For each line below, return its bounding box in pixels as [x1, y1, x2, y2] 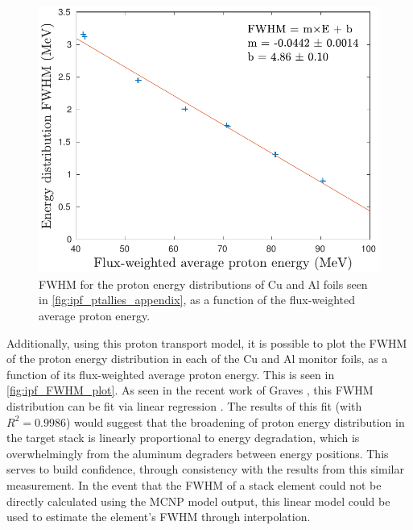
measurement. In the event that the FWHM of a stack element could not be [6, 476, 382, 493]
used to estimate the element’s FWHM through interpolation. [6, 508, 311, 525]
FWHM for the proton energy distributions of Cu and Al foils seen [39, 275, 368, 292]
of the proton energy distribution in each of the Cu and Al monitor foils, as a [6, 350, 388, 367]
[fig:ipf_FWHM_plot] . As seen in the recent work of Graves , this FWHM [6, 382, 374, 399]
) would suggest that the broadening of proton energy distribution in [65, 413, 405, 430]
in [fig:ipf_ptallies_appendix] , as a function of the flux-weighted [39, 291, 356, 308]
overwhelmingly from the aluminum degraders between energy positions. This [6, 444, 389, 461]
